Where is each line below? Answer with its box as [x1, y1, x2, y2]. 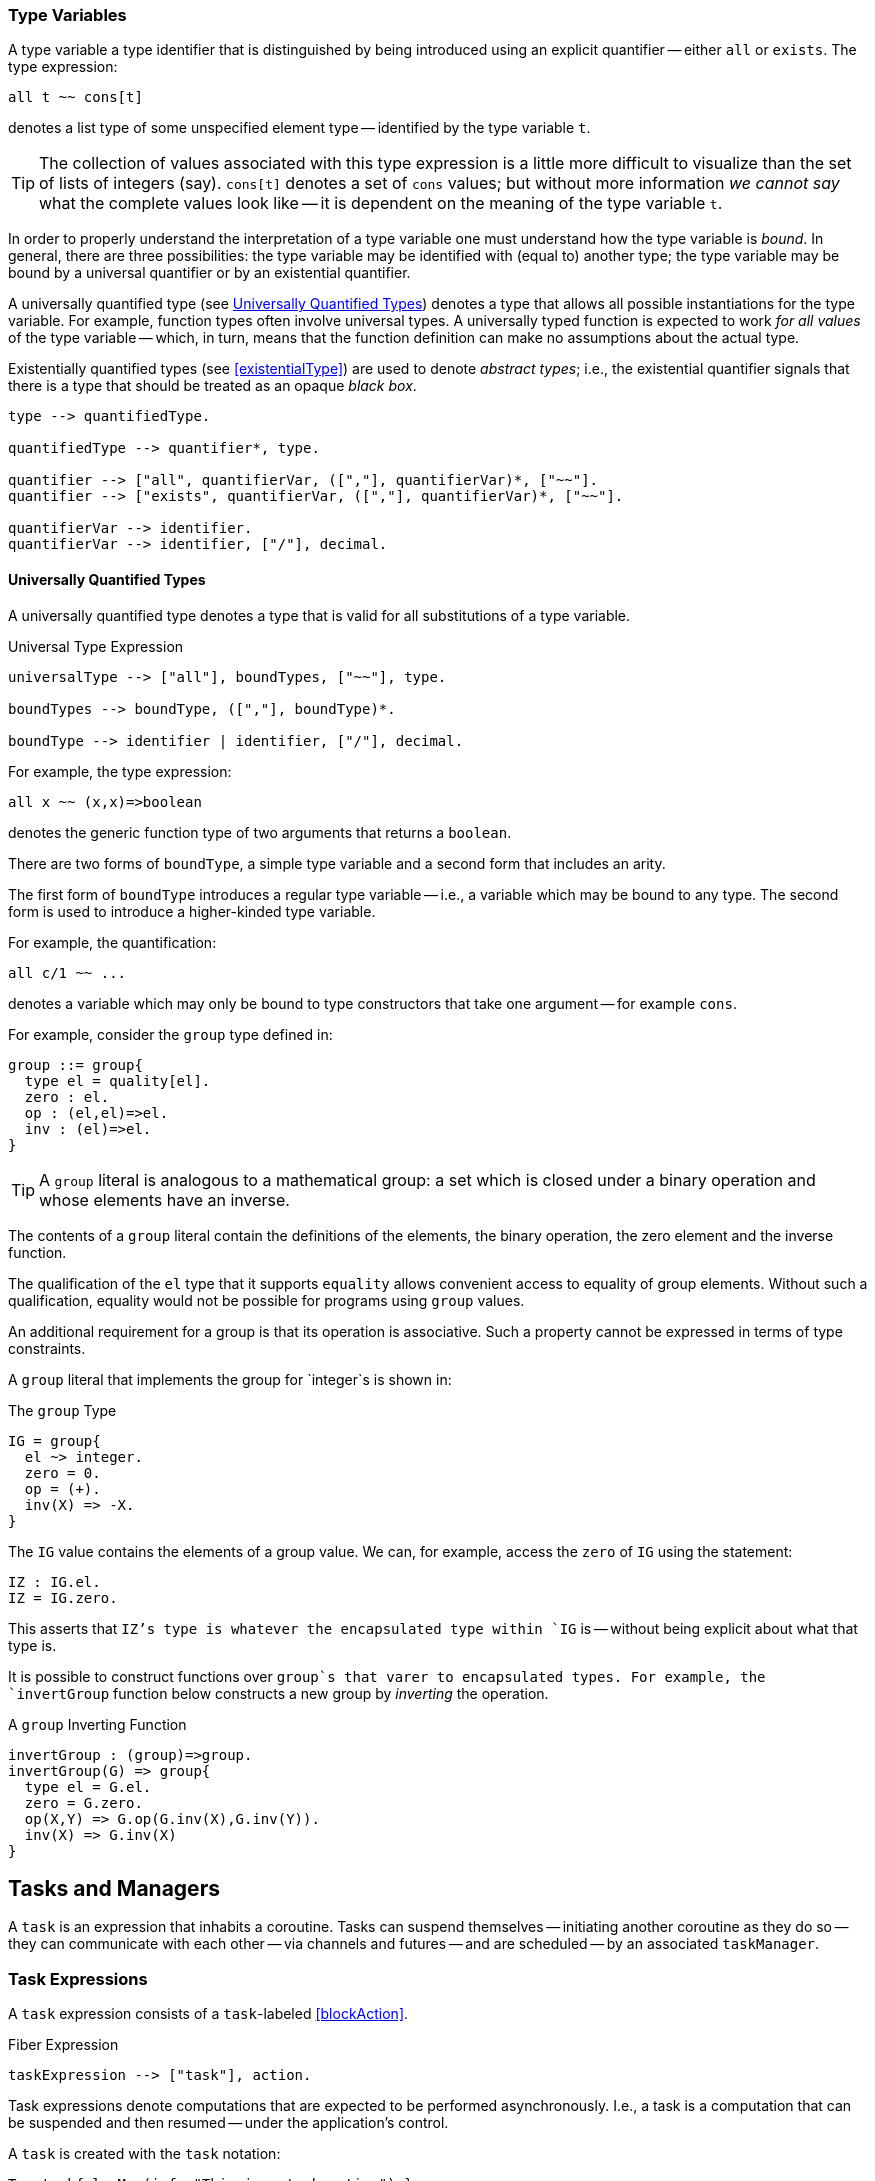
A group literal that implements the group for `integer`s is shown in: [8, 1370, 452, 1388]
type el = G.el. [24, 1778, 152, 1795]
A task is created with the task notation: [8, 2145, 281, 2163]
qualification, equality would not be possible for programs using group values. [8, 1291, 525, 1309]
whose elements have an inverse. [39, 1189, 290, 1210]
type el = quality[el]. [24, 1072, 211, 1089]
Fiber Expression [8, 2036, 119, 2054]
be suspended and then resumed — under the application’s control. [8, 2114, 449, 2132]
